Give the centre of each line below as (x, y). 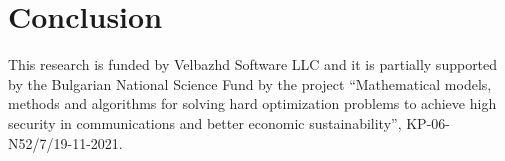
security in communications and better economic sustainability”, (205, 122)
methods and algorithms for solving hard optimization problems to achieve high (252, 103)
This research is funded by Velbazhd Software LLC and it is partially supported (253, 64)
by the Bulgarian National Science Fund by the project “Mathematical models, (250, 83)
